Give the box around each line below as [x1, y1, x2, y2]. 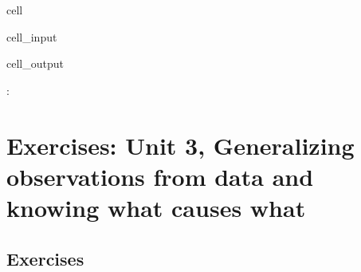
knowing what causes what [6, 191, 306, 223]
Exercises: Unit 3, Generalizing [6, 128, 355, 161]
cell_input [6, 28, 57, 45]
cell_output [6, 55, 64, 72]
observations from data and [6, 160, 314, 192]
